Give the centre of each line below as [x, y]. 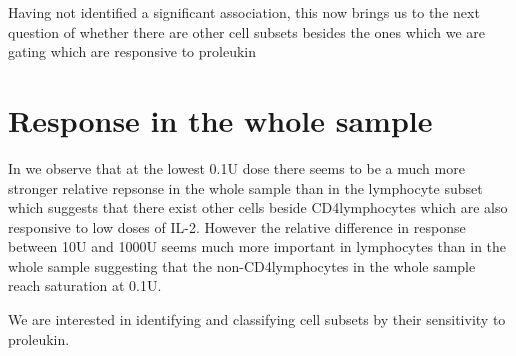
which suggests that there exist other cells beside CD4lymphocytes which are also [258, 207]
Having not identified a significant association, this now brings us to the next [244, 12]
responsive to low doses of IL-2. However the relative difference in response [237, 226]
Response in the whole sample [220, 119]
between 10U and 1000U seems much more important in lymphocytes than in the [257, 246]
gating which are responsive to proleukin [132, 51]
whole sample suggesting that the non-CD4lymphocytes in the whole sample [242, 265]
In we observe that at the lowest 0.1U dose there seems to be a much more [236, 167]
